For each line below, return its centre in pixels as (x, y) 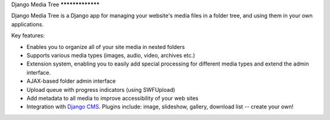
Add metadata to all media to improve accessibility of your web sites (112, 98)
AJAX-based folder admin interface (71, 81)
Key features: (28, 36)
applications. (28, 24)
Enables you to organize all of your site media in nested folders (106, 47)
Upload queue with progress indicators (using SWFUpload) (101, 89)
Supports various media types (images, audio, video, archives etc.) (111, 55)
